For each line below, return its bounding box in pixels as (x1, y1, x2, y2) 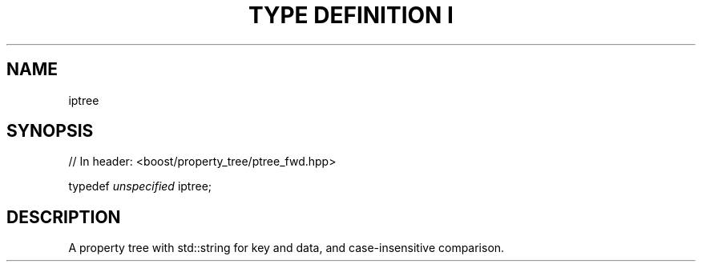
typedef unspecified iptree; (68, 179, 212, 194)
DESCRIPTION (6, 206, 121, 227)
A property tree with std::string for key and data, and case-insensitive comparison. (68, 241, 505, 255)
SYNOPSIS (6, 121, 94, 142)
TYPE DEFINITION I (248, 2, 454, 29)
